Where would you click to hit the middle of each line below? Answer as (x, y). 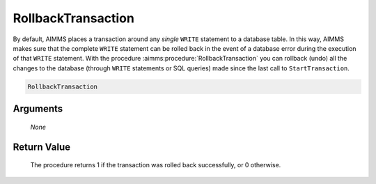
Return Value (42, 147)
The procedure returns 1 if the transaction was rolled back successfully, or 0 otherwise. (156, 165)
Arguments (38, 109)
